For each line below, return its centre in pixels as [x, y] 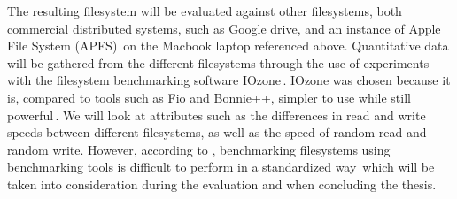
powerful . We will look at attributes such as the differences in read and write [217, 115]
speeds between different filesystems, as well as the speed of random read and [217, 132]
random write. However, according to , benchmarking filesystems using [199, 149]
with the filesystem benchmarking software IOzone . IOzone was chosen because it [229, 80]
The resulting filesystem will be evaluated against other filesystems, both [205, 11]
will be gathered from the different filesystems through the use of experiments [218, 62]
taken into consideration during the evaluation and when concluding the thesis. [222, 184]
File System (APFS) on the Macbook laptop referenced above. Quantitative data [228, 46]
